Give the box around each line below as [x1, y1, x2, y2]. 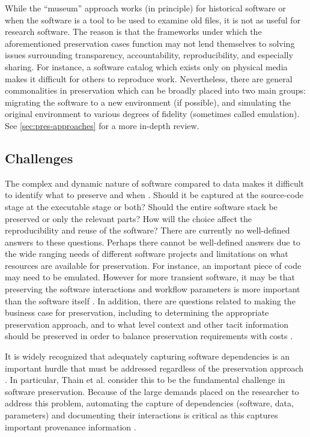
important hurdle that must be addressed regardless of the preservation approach [5, 361, 304, 374]
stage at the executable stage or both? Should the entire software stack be [5, 200, 278, 212]
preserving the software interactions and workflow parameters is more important [5, 283, 300, 295]
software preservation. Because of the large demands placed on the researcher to [5, 385, 299, 397]
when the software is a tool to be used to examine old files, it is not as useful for [5, 13, 301, 26]
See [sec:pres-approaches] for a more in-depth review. [5, 119, 199, 131]
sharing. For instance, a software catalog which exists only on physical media [5, 60, 288, 73]
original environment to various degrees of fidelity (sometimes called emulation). [5, 107, 300, 120]
